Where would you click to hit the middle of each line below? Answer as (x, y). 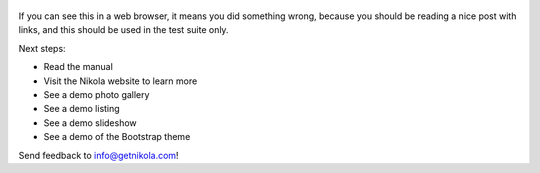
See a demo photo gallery (96, 94)
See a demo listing (81, 109)
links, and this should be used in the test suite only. (123, 30)
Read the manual (78, 67)
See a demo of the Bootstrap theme (117, 137)
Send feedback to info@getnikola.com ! (98, 155)
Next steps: (42, 48)
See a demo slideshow (90, 122)
